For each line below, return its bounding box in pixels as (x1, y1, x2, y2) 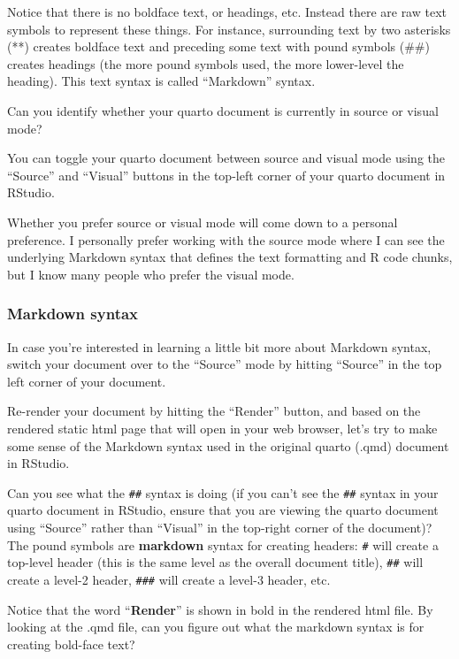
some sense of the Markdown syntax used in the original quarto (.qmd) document (7, 436, 449, 455)
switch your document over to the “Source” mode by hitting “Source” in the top (7, 355, 442, 373)
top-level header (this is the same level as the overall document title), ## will (7, 553, 424, 571)
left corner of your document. (7, 372, 166, 390)
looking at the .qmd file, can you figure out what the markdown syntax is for (7, 617, 425, 636)
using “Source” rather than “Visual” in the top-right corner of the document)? (7, 517, 432, 536)
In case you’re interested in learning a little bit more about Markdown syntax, (7, 337, 432, 356)
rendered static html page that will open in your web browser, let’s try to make (7, 418, 438, 437)
